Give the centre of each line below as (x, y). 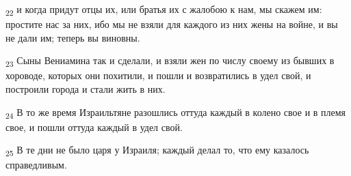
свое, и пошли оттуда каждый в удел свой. (94, 127)
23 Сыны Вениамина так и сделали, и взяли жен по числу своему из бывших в (170, 61)
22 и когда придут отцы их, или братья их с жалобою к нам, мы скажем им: (164, 10)
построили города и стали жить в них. (86, 89)
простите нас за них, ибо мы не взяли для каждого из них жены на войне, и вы (172, 24)
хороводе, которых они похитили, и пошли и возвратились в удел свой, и (158, 75)
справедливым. (36, 165)
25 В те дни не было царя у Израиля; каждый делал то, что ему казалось (157, 151)
